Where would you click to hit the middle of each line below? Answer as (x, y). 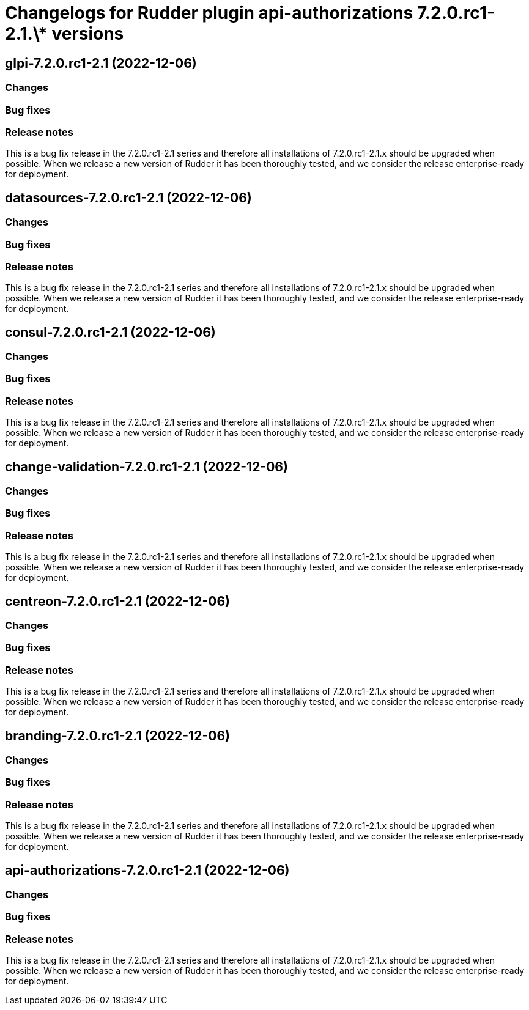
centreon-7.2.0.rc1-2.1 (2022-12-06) (118, 601)
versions (88, 34)
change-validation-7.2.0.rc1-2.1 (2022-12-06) (146, 466)
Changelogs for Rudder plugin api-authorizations (209, 13)
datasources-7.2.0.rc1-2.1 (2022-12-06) (128, 197)
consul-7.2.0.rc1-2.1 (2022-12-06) (110, 332)
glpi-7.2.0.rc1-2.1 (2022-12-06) (101, 63)
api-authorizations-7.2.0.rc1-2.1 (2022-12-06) (147, 870)
